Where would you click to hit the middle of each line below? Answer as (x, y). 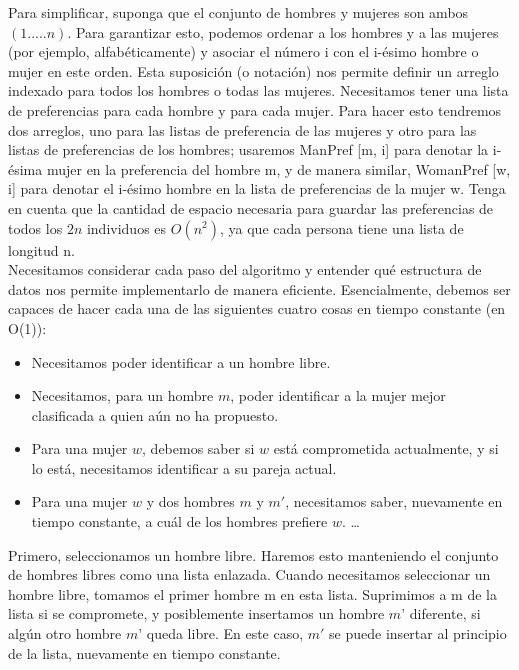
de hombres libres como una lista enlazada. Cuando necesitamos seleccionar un (249, 574)
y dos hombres (190, 501)
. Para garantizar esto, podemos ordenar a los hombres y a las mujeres (283, 31)
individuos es (126, 227)
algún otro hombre (65, 633)
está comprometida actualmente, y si (386, 448)
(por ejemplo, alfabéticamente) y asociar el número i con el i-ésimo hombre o (243, 51)
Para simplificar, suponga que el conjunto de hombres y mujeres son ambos (238, 12)
